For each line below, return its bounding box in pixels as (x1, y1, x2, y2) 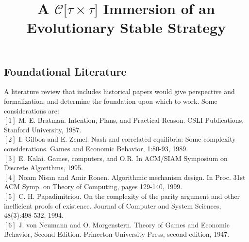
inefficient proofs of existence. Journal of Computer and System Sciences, (4, 200, 221, 210)
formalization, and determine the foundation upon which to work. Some (4, 96, 217, 106)
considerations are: (4, 105, 59, 115)
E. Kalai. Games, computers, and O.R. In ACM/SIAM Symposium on (18, 153, 228, 163)
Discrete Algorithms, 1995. (4, 162, 83, 173)
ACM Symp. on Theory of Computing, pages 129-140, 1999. (4, 181, 183, 192)
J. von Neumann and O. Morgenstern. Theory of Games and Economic (18, 219, 230, 229)
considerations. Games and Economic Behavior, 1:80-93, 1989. (4, 143, 188, 153)
